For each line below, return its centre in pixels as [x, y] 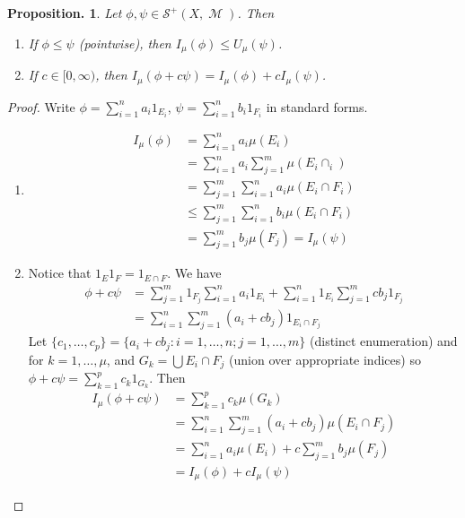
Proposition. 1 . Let [65, 13]
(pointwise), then [125, 43]
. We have [194, 273]
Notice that [60, 273]
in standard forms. [317, 106]
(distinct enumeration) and [384, 341]
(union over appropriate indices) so [325, 359]
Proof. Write [41, 106]
